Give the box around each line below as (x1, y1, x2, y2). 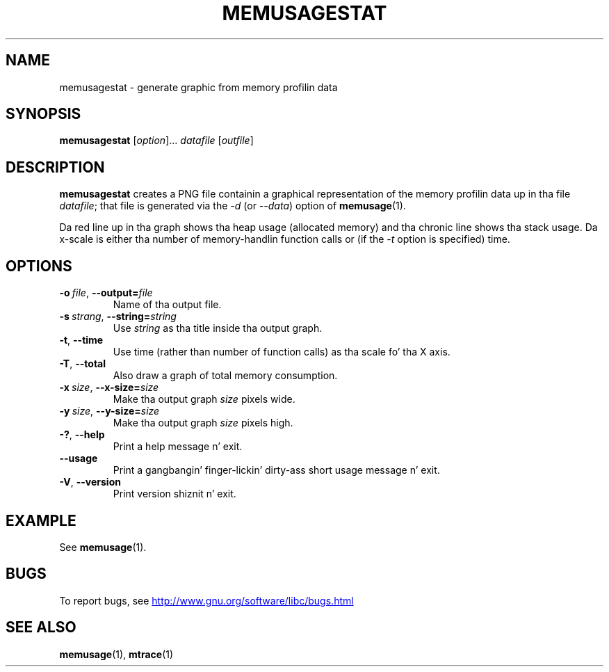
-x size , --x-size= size (59, 381, 159, 394)
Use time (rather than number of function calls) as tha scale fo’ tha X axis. (113, 346, 450, 358)
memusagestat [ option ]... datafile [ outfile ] (59, 134, 254, 147)
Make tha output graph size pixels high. (113, 417, 293, 429)
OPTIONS (6, 257, 72, 275)
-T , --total (59, 358, 106, 370)
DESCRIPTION (6, 158, 105, 176)
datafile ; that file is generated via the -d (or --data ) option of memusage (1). (59, 200, 406, 212)
